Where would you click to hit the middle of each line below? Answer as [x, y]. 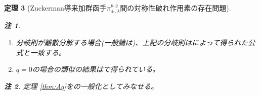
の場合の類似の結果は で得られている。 [96, 69]
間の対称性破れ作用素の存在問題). [176, 8]
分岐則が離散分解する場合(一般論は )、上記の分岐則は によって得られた [132, 42]
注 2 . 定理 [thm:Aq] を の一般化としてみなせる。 [81, 86]
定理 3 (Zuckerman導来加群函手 [55, 8]
